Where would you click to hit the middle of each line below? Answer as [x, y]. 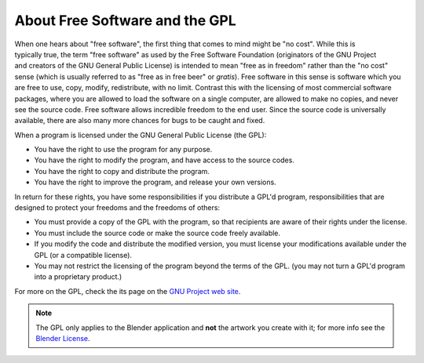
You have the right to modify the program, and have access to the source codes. [164, 160]
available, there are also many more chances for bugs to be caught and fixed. [140, 121]
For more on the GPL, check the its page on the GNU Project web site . [128, 291]
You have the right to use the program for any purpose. [123, 150]
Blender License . [63, 338]
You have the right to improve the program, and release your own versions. [155, 182]
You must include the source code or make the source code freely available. [157, 233]
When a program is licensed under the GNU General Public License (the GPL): [141, 135]
